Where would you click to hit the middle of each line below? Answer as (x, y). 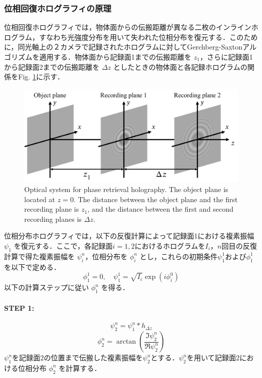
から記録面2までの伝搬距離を (52, 66)
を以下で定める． (32, 267)
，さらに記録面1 (226, 57)
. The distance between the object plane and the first (155, 199)
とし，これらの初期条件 (178, 256)
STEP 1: (19, 308)
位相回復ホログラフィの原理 (58, 8)
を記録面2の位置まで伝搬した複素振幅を (77, 358)
